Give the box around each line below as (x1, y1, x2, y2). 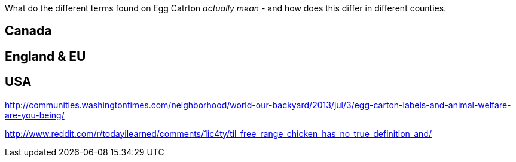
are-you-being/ (5, 109, 65, 120)
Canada (5, 23, 52, 39)
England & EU (5, 48, 86, 64)
